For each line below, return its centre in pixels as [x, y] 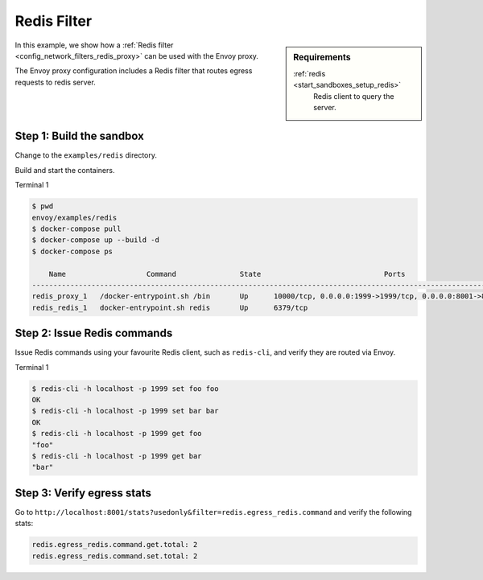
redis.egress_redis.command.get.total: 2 [115, 545]
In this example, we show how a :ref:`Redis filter [94, 45]
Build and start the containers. [65, 170]
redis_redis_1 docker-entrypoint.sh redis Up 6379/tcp [170, 307]
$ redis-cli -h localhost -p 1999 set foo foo [125, 389]
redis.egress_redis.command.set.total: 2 [115, 556]
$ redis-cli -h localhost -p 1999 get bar [117, 456]
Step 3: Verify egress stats [83, 493]
